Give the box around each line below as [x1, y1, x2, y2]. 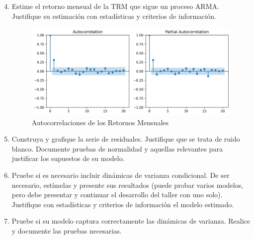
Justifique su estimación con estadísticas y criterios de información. [11, 10, 216, 21]
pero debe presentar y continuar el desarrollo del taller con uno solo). [11, 189, 223, 200]
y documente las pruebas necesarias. [11, 225, 122, 236]
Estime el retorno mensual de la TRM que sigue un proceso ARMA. [11, 1, 219, 11]
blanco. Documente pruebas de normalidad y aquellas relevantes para [11, 143, 223, 154]
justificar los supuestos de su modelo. [11, 153, 125, 163]
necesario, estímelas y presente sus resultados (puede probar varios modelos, [11, 179, 244, 190]
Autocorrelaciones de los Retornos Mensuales [31, 117, 169, 127]
